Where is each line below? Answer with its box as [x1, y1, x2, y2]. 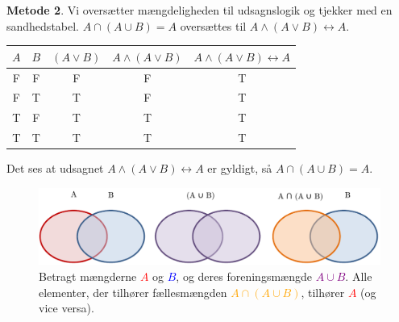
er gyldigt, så [207, 160, 272, 177]
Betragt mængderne [39, 267, 137, 284]
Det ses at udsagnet [6, 160, 104, 177]
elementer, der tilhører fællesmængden [39, 283, 227, 300]
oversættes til [180, 17, 247, 34]
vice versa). [39, 299, 94, 316]
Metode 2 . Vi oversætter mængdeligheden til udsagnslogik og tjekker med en [6, 2, 393, 18]
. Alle [345, 267, 372, 284]
